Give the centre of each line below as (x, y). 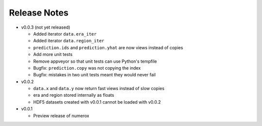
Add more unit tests (53, 54)
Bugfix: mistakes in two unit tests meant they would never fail (95, 75)
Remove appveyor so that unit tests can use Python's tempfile (95, 61)
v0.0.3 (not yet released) (46, 27)
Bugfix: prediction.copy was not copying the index (87, 68)
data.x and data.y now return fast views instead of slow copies (99, 89)
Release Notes (39, 13)
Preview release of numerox (61, 116)
